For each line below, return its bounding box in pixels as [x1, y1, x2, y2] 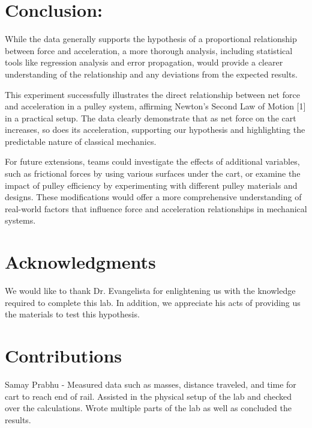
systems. [5, 214, 36, 227]
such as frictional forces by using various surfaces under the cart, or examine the [5, 167, 301, 180]
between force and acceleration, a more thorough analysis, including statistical [5, 44, 293, 57]
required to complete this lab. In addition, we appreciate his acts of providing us [5, 296, 301, 308]
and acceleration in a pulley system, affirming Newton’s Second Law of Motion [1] [5, 100, 306, 112]
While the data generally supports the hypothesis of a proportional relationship [5, 32, 297, 45]
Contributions [5, 343, 122, 368]
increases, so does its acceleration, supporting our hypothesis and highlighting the [5, 123, 305, 136]
